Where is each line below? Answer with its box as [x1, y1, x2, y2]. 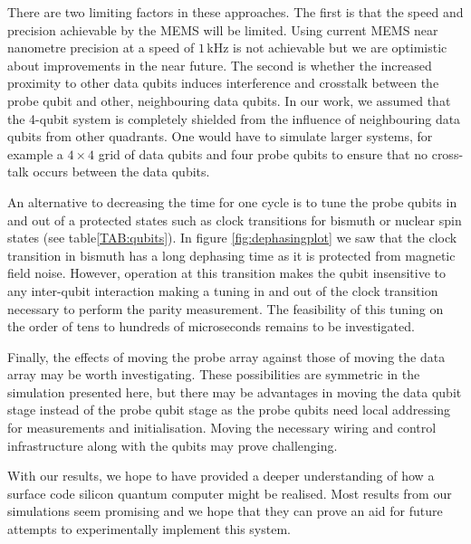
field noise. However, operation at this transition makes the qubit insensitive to [7, 263, 446, 282]
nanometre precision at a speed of [7, 38, 195, 57]
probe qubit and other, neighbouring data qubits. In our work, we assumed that [7, 91, 451, 110]
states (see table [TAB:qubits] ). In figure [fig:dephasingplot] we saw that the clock [7, 228, 457, 247]
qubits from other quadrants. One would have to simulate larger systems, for [7, 127, 433, 146]
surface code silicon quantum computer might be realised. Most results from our [7, 483, 452, 502]
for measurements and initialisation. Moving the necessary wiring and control [7, 418, 437, 437]
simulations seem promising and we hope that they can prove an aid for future [7, 501, 443, 520]
